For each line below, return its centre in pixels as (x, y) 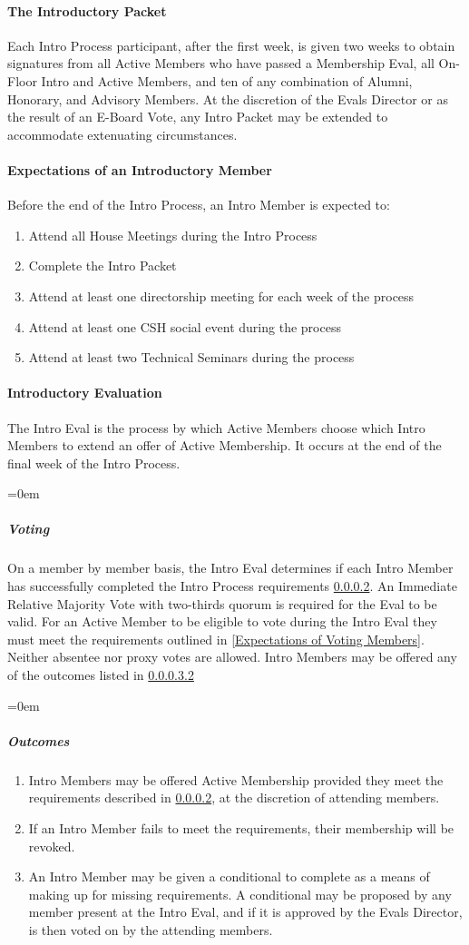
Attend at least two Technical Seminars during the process (191, 357)
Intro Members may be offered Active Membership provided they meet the (236, 779)
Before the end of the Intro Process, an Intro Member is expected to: (199, 205)
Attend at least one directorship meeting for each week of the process (221, 295)
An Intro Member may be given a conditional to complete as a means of (229, 876)
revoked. (52, 846)
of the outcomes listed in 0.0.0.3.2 (101, 675)
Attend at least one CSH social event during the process (185, 326)
